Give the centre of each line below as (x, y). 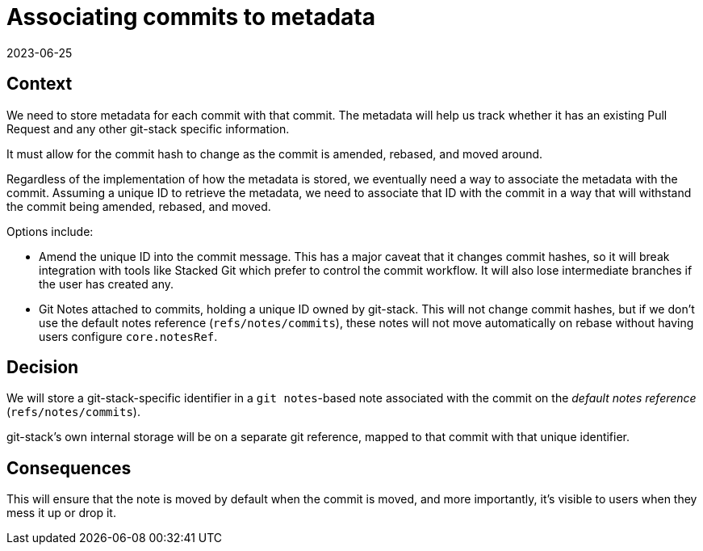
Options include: (50, 231)
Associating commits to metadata (191, 17)
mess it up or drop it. (61, 513)
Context (40, 84)
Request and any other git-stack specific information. (148, 128)
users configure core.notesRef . (128, 336)
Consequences (69, 468)
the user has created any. (106, 284)
